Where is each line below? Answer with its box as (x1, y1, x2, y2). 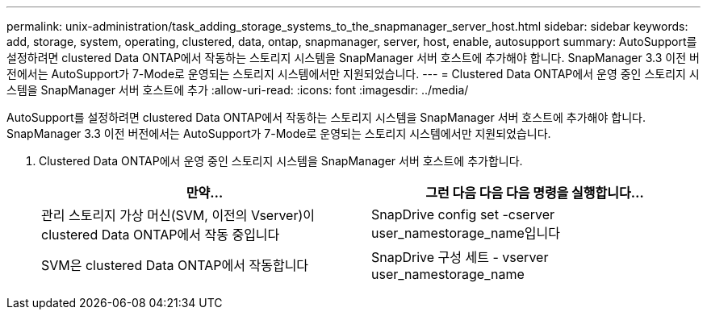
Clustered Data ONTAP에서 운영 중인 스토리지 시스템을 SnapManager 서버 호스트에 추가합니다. (39, 154, 523, 168)
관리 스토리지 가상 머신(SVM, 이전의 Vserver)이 (41, 207, 316, 223)
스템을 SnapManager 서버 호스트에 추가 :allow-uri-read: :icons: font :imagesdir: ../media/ (6, 83, 469, 97)
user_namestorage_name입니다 (371, 225, 560, 241)
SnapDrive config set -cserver (371, 206, 554, 222)
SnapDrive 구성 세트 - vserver (371, 249, 549, 265)
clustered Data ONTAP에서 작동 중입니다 (41, 227, 280, 243)
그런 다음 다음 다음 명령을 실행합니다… (425, 185, 644, 201)
